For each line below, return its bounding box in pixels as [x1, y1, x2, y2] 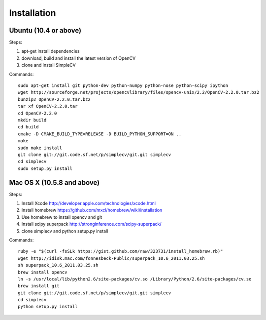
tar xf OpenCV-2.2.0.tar [18, 104, 78, 109]
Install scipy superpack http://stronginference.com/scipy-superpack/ [21, 221, 162, 227]
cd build [18, 124, 39, 130]
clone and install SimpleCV [21, 62, 76, 68]
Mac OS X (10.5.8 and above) [9, 178, 100, 187]
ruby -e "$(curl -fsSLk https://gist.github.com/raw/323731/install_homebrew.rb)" [18, 248, 223, 254]
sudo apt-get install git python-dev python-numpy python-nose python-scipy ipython [18, 83, 229, 88]
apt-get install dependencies [21, 48, 80, 54]
